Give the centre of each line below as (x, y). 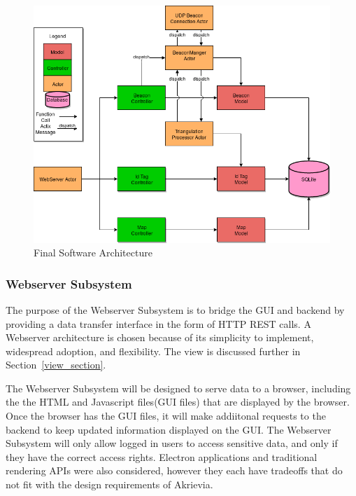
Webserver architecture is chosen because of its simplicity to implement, (160, 337)
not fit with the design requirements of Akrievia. (109, 484)
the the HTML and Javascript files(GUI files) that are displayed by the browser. (178, 402)
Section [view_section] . (56, 365)
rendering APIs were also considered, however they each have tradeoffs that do (174, 470)
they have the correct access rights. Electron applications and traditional (162, 456)
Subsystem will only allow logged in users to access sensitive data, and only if (172, 443)
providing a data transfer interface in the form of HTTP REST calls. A (158, 323)
